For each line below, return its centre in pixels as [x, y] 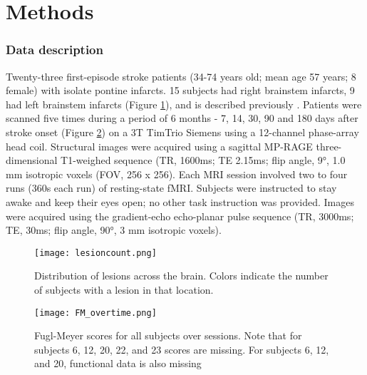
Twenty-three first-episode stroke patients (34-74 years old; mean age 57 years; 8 [181, 76]
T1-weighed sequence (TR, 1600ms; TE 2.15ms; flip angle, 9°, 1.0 [203, 160]
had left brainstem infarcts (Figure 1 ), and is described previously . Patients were [184, 104]
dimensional [32, 160]
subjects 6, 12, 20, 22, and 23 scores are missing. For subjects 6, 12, [182, 349]
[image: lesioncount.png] [95, 253]
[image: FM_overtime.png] [95, 313]
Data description [55, 50]
